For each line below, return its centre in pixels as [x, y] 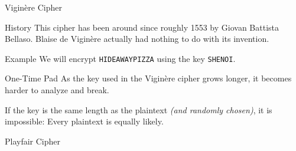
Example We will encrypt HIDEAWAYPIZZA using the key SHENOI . [120, 58]
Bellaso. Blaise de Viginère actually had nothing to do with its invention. [137, 39]
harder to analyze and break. [57, 90]
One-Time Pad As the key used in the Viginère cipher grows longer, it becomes [148, 78]
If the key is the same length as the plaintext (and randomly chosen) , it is [139, 109]
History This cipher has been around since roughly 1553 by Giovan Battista [142, 27]
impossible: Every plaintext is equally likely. [84, 121]
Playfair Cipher [33, 141]
